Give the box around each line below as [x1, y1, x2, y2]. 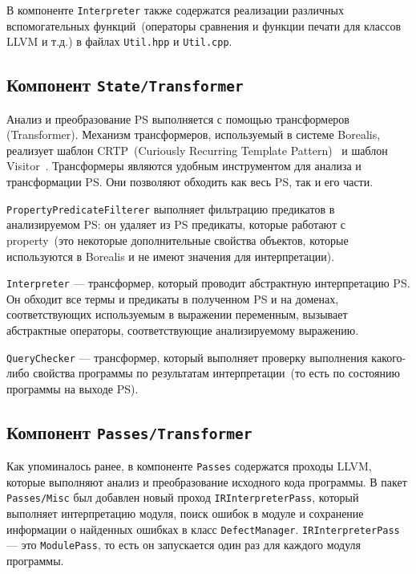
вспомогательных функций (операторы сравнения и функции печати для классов [6, 17, 402, 34]
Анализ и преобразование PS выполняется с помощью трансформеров [6, 110, 349, 127]
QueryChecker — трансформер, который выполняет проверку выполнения [6, 348, 368, 365]
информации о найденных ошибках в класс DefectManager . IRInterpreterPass [6, 520, 400, 537]
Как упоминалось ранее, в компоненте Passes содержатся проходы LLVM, [6, 458, 372, 474]
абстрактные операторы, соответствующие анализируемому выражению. [6, 321, 359, 338]
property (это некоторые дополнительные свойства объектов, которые [6, 231, 349, 248]
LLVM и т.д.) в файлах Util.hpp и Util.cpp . [6, 33, 232, 50]
